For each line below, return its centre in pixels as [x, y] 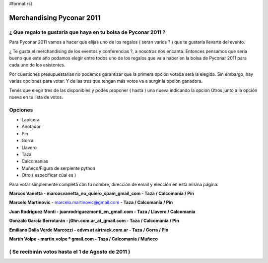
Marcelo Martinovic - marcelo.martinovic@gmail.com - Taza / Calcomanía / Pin [91, 203]
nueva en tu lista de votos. [36, 97]
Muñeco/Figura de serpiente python [58, 168]
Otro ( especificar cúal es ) [49, 175]
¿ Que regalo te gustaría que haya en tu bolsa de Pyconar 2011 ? [87, 32]
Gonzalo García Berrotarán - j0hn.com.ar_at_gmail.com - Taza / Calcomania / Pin [94, 221]
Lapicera [31, 120]
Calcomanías [35, 161]
